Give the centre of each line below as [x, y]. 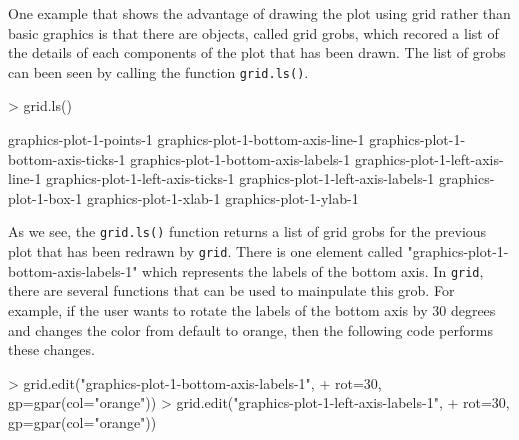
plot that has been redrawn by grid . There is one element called [205, 251]
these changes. [51, 349]
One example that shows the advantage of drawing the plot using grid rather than [259, 13]
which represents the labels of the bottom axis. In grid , [313, 270]
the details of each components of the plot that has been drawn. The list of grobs [257, 52]
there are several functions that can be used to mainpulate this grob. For [231, 290]
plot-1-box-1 [45, 197]
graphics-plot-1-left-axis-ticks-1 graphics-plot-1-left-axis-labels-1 [240, 178]
